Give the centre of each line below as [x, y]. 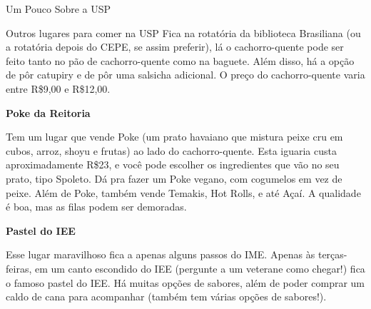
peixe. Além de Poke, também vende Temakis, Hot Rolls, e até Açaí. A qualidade [183, 192]
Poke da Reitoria [48, 112]
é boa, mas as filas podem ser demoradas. [96, 207]
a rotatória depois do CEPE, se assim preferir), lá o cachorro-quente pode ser [175, 47]
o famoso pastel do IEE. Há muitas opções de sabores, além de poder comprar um [185, 282]
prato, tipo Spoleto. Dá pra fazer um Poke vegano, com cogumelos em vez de [174, 178]
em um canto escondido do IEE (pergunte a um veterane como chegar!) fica [200, 268]
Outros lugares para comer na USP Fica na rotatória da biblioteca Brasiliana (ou [183, 32]
